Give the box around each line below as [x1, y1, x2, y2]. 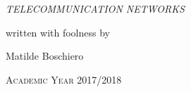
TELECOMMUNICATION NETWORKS [6, 1, 185, 15]
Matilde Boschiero [6, 48, 84, 63]
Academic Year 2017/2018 [6, 72, 122, 86]
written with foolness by [6, 25, 110, 39]
